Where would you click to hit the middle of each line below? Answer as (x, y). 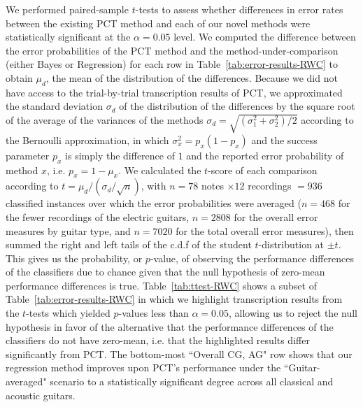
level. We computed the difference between (265, 37)
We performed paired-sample (67, 9)
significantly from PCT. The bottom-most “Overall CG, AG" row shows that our (179, 354)
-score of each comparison (263, 170)
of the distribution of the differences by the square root (237, 106)
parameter (28, 155)
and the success (284, 140)
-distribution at (291, 244)
